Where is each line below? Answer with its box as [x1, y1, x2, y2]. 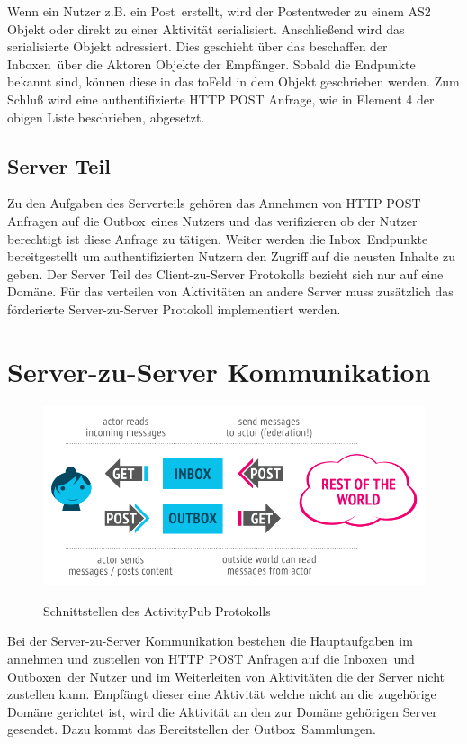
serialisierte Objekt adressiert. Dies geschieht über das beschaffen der [7, 37, 388, 56]
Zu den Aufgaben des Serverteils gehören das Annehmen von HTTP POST [7, 194, 421, 213]
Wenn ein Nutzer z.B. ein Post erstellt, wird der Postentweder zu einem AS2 [7, 2, 431, 20]
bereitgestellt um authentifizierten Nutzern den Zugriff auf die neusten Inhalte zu [7, 247, 456, 266]
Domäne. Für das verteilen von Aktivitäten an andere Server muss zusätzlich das [7, 282, 454, 301]
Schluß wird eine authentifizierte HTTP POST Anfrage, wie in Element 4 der [7, 89, 435, 108]
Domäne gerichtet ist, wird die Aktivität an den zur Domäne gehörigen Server [7, 702, 437, 721]
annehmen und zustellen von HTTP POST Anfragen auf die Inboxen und [7, 649, 415, 667]
